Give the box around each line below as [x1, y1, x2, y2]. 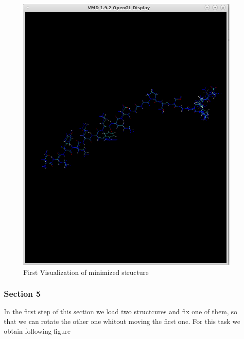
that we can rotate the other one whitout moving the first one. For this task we [4, 316, 241, 326]
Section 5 [4, 288, 41, 300]
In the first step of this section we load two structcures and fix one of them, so [4, 306, 238, 317]
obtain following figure [4, 325, 70, 336]
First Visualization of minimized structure [23, 267, 149, 277]
